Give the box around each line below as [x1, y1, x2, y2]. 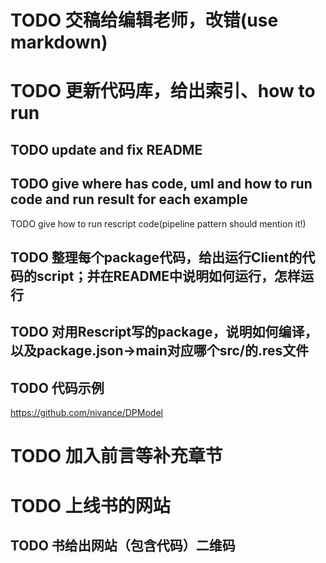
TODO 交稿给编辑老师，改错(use [10, 9, 279, 32]
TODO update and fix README [10, 141, 203, 158]
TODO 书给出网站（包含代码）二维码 [10, 537, 236, 554]
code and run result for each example [10, 191, 248, 208]
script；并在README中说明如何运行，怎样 [36, 267, 302, 285]
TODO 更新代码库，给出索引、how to [10, 80, 316, 103]
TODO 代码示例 [10, 379, 105, 396]
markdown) [10, 31, 108, 54]
